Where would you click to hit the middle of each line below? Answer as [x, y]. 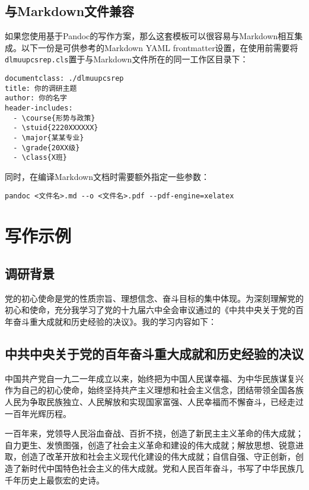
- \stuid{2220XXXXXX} [56, 128]
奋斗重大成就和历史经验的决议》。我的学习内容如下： [114, 321]
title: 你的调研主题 [41, 88]
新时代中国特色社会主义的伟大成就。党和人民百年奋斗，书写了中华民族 [158, 468]
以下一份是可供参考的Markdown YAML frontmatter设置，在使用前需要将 [160, 47]
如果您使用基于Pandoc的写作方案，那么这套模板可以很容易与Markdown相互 [150, 36]
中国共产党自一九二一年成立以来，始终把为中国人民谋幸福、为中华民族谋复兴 [154, 378]
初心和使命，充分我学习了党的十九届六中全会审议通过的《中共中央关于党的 [150, 310]
